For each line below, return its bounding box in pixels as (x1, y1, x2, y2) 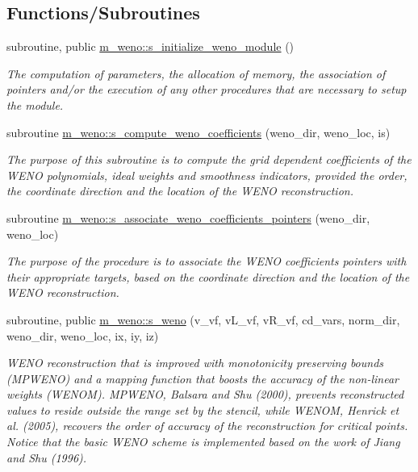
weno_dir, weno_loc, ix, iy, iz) (6, 327, 159, 344)
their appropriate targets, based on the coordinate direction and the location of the (6, 268, 410, 285)
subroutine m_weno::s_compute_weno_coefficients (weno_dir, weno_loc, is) (6, 123, 391, 140)
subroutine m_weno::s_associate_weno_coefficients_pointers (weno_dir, (6, 209, 370, 226)
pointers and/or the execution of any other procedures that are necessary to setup (6, 81, 407, 98)
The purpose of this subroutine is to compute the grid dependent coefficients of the (6, 151, 412, 168)
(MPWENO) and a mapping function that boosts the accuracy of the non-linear (6, 370, 399, 386)
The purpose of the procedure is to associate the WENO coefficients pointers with (6, 253, 407, 269)
